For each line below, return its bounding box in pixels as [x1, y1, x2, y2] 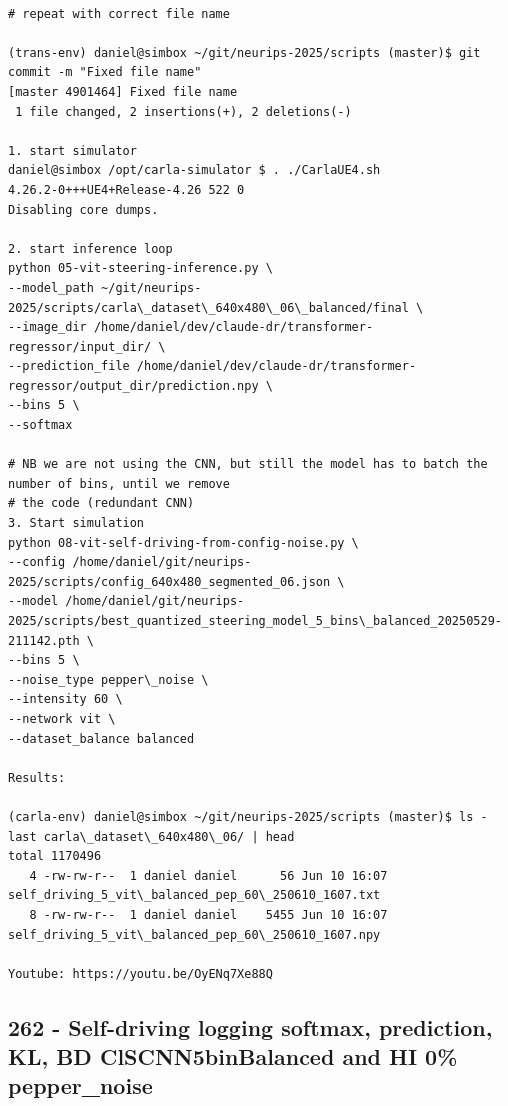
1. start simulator [8, 143, 137, 158]
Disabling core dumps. [8, 202, 159, 217]
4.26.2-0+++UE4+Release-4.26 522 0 [8, 182, 245, 197]
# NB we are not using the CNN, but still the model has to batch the [8, 457, 488, 472]
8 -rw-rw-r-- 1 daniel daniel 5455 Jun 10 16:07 [29, 907, 388, 922]
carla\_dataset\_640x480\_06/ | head [43, 829, 295, 844]
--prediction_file [8, 359, 130, 374]
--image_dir [8, 320, 87, 335]
